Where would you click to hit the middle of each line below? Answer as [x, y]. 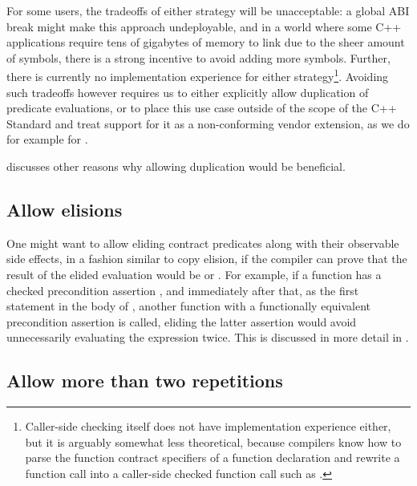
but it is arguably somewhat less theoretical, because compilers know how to [213, 441]
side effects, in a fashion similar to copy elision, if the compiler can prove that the [207, 259]
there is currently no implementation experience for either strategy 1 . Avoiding [198, 75]
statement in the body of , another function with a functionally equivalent [189, 306]
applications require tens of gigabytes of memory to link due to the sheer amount [206, 42]
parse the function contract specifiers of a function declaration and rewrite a [213, 458]
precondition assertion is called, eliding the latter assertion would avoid [182, 321]
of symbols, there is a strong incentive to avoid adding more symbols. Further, [198, 57]
